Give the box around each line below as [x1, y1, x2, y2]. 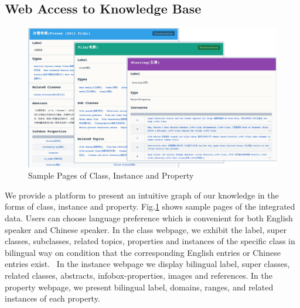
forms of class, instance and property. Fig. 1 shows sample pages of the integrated [5, 200, 295, 213]
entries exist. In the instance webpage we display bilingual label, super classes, [5, 258, 290, 270]
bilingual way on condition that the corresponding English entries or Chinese [5, 246, 281, 258]
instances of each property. [5, 292, 100, 304]
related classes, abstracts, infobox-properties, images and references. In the [5, 269, 272, 282]
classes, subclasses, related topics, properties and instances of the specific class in [5, 235, 295, 247]
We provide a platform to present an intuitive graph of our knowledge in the [5, 189, 279, 201]
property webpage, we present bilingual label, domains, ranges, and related [5, 280, 274, 293]
